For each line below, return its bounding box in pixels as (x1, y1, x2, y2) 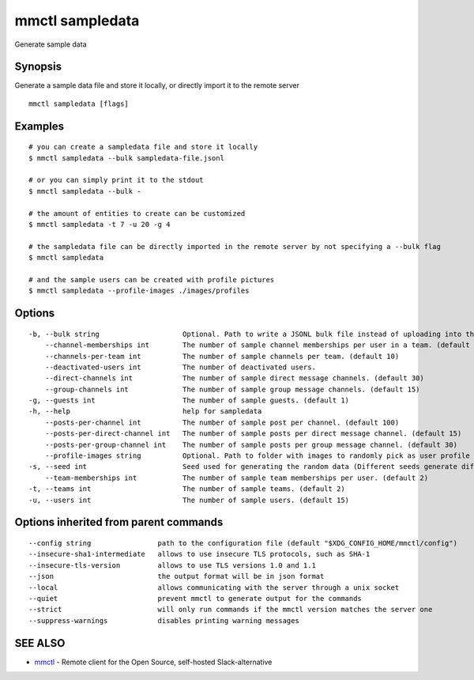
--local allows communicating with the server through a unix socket (28, 583, 400, 592)
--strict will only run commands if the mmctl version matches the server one (28, 605, 433, 614)
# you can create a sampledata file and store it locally (28, 142, 258, 152)
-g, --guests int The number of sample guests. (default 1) (28, 396, 350, 405)
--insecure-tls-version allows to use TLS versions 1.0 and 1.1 (28, 561, 316, 569)
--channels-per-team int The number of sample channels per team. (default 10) (44, 352, 400, 361)
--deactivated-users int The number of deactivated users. (44, 362, 316, 372)
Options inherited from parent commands (14, 516, 224, 529)
